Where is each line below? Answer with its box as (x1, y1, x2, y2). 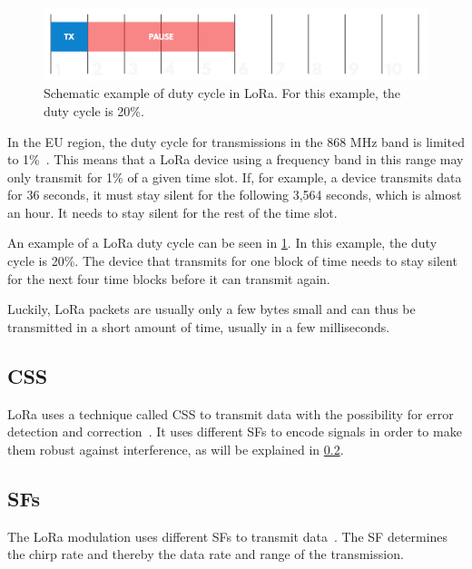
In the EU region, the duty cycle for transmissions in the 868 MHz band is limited (7, 132, 465, 151)
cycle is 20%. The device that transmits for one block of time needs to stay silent (7, 251, 457, 270)
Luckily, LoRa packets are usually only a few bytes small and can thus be (7, 299, 416, 319)
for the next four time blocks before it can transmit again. (7, 269, 330, 288)
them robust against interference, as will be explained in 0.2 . (7, 439, 344, 458)
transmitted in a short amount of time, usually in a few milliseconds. (7, 317, 390, 336)
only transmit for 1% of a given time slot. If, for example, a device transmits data (7, 167, 462, 186)
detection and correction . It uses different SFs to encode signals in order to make (7, 422, 462, 441)
